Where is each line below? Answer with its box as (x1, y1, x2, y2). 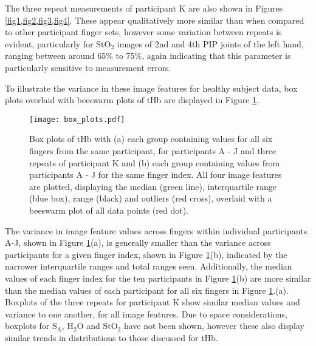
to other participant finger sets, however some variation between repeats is (5, 25, 282, 38)
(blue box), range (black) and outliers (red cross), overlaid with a (29, 192, 272, 205)
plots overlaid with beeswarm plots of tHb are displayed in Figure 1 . (5, 93, 259, 106)
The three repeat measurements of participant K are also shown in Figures (5, 2, 283, 14)
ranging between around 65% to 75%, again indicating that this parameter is (5, 49, 291, 62)
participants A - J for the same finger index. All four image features (29, 168, 282, 181)
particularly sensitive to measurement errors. (5, 61, 171, 73)
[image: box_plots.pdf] (29, 115, 125, 124)
